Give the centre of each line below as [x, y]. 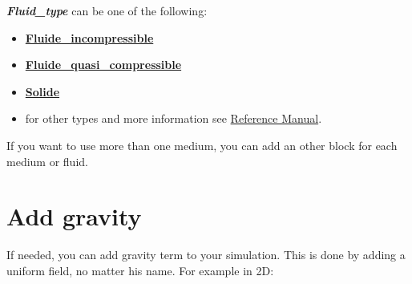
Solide [42, 91]
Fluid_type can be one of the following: [107, 10]
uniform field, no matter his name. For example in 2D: [140, 270]
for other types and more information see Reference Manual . [174, 118]
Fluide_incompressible [89, 37]
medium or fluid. [47, 161]
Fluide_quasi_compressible [103, 65]
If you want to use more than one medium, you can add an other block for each [202, 145]
